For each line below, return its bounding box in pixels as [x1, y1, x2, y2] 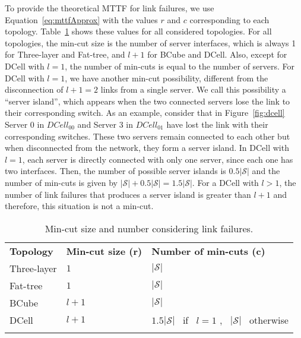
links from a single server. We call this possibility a [100, 83, 286, 96]
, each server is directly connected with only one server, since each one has [22, 153, 293, 165]
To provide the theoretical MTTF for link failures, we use [5, 2, 214, 14]
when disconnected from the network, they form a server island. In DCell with [5, 141, 289, 154]
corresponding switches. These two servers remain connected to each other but [5, 129, 290, 142]
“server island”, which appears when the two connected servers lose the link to [5, 94, 290, 107]
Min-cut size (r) [66, 244, 142, 258]
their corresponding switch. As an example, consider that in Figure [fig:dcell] [5, 106, 285, 119]
